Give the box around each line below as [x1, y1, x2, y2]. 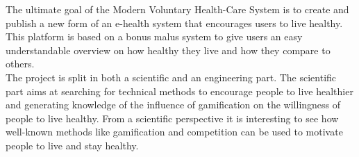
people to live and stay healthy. [6, 138, 139, 152]
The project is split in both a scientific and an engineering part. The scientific [6, 69, 337, 84]
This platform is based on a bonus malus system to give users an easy [6, 29, 303, 44]
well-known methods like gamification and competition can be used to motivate [6, 124, 343, 139]
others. [6, 56, 35, 71]
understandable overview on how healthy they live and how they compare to [6, 42, 331, 57]
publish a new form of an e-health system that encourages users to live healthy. [6, 15, 343, 30]
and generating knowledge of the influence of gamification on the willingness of [6, 97, 341, 112]
